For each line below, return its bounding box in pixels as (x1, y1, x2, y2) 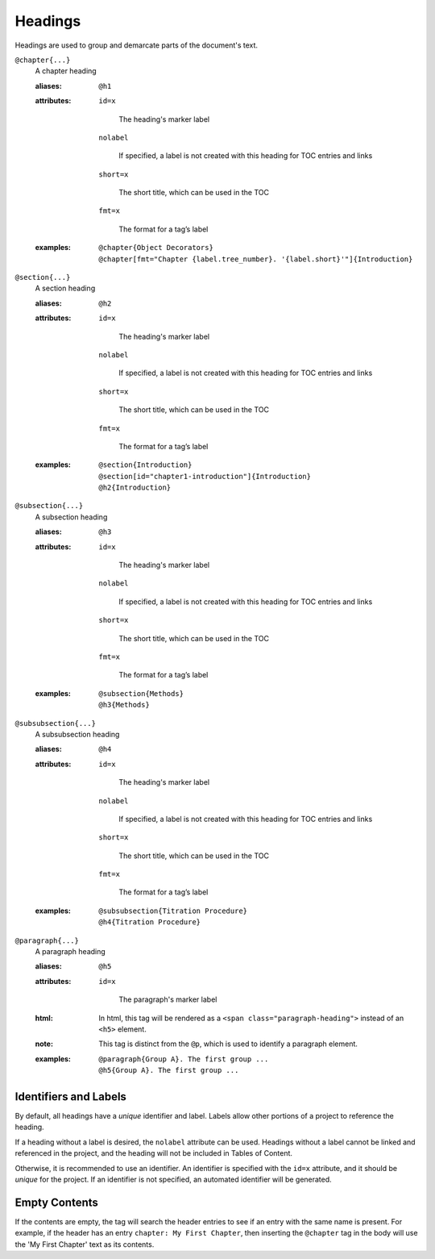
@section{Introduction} (98, 461, 193, 469)
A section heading (35, 283, 96, 294)
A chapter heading (35, 66, 97, 76)
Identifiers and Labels (14, 1090, 126, 1103)
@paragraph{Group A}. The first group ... (98, 1054, 269, 1064)
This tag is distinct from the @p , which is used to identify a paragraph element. (98, 1039, 358, 1048)
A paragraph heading (35, 947, 106, 957)
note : (35, 1039, 54, 1048)
